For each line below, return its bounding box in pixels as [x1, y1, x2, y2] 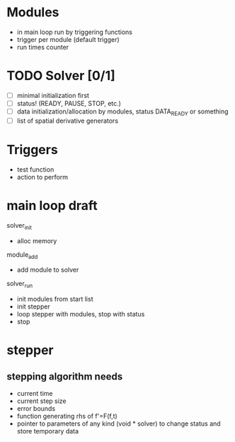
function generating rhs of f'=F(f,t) [16, 412, 117, 421]
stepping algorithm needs [6, 370, 123, 382]
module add [6, 250, 38, 260]
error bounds [16, 404, 56, 413]
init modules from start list [16, 295, 93, 304]
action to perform [16, 172, 69, 181]
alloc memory [16, 236, 57, 245]
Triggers [6, 142, 58, 158]
